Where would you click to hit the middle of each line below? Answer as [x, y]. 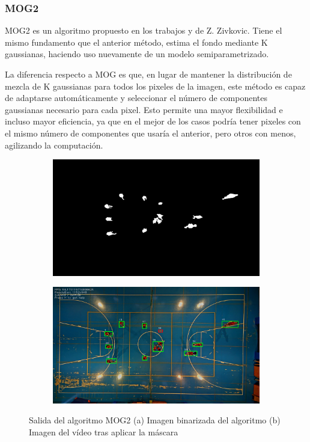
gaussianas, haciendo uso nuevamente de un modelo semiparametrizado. [137, 54]
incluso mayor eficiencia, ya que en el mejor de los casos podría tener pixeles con [153, 121]
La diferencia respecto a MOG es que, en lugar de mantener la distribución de [148, 74]
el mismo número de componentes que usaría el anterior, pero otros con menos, [150, 133]
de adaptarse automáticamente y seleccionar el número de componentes [136, 98]
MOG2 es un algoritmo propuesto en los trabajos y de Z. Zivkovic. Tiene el [144, 30]
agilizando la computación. [54, 145]
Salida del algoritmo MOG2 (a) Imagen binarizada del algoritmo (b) [155, 420]
